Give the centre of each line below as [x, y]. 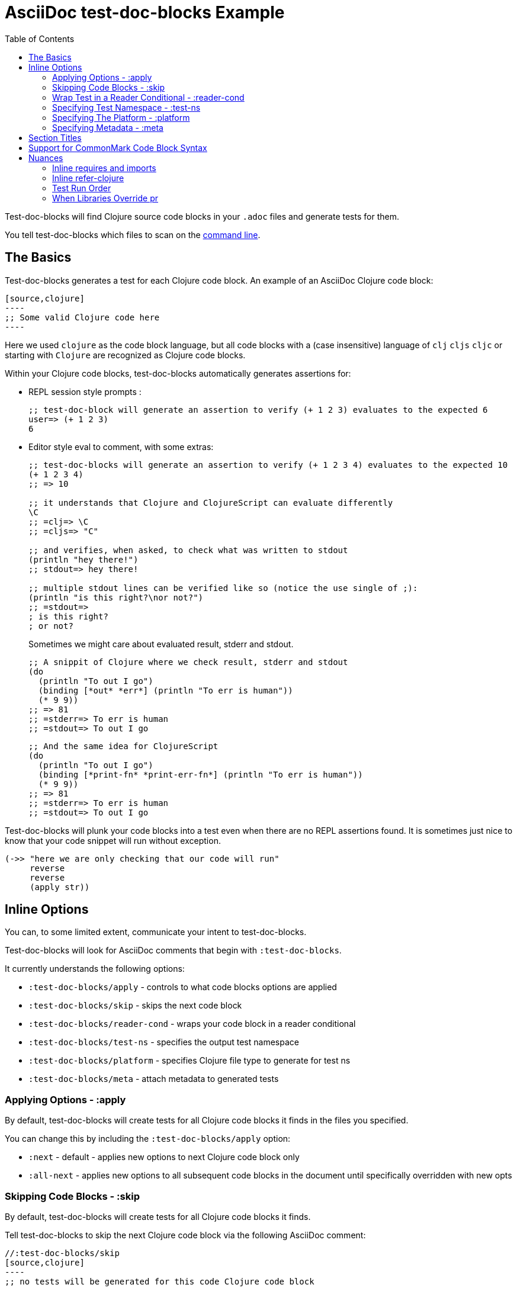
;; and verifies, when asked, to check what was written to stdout [188, 550]
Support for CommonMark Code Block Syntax [118, 147]
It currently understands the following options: [95, 969]
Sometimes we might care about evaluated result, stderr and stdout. [161, 644]
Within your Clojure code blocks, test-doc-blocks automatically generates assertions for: [178, 373]
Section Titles [55, 137]
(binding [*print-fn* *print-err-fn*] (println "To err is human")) [200, 774]
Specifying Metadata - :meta [108, 127]
